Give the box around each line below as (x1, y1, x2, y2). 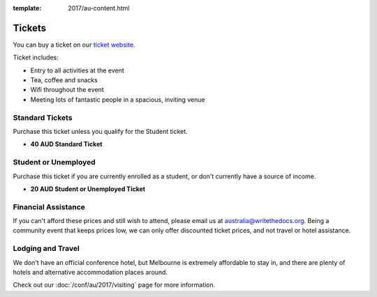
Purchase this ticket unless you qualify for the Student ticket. (13, 128, 188, 135)
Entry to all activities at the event (30, 66, 125, 75)
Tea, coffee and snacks (30, 76, 98, 84)
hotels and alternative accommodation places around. (13, 268, 168, 276)
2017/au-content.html (68, 4, 130, 12)
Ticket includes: (13, 53, 59, 62)
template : (13, 4, 42, 12)
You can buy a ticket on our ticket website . (13, 40, 135, 49)
